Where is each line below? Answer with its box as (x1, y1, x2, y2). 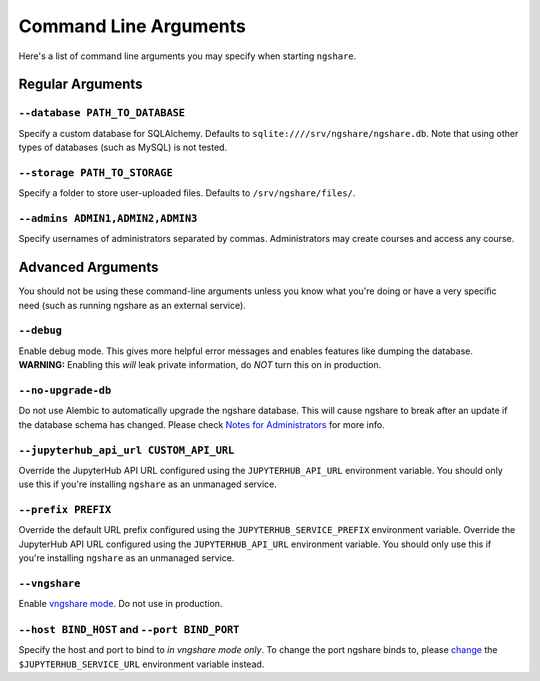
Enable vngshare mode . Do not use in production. (18, 598, 223, 610)
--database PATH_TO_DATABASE (18, 106, 185, 120)
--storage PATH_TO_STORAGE (18, 166, 174, 179)
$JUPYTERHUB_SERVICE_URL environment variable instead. (18, 658, 265, 670)
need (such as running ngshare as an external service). (18, 299, 247, 311)
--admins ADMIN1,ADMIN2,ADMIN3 (18, 212, 198, 225)
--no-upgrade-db (18, 383, 112, 397)
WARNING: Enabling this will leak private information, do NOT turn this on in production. (18, 359, 382, 371)
